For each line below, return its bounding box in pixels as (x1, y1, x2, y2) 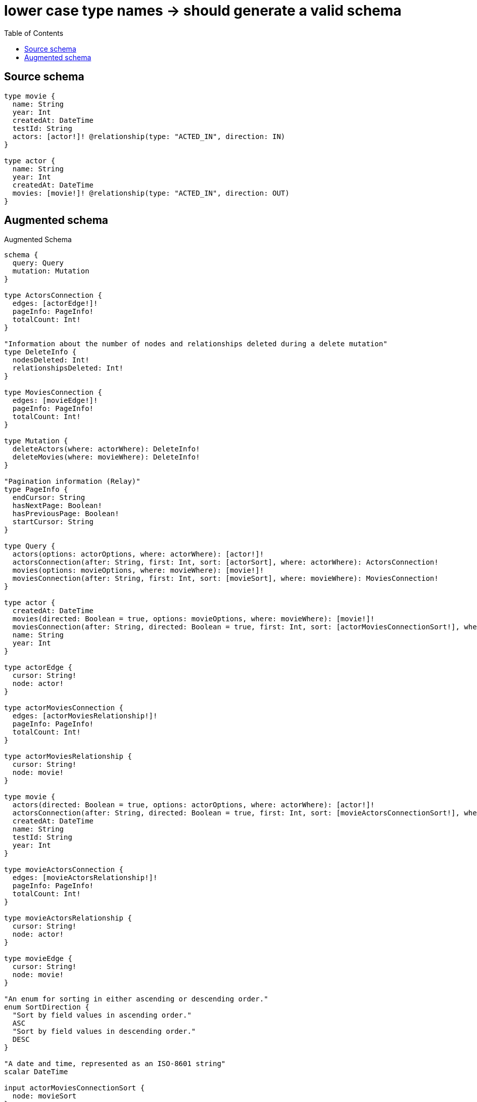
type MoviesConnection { (4, 388, 102, 397)
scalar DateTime (4, 1068, 68, 1076)
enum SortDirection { (4, 1003, 89, 1012)
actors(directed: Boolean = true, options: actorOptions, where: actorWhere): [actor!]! (12, 801, 375, 809)
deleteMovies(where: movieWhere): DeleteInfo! (12, 453, 200, 462)
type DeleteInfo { (4, 348, 77, 356)
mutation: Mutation (12, 267, 89, 275)
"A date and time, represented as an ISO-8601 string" (4, 1060, 226, 1068)
